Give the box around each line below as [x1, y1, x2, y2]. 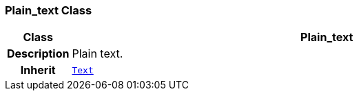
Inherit [20, 63, 56, 77]
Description [7, 47, 70, 61]
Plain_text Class [5, 3, 92, 17]
